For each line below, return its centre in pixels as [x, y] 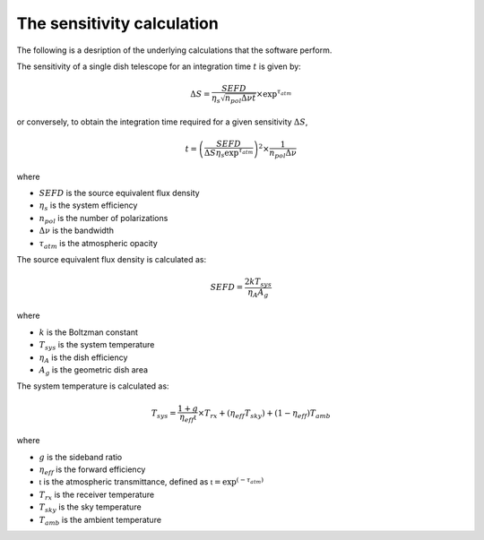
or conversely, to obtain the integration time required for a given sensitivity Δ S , [162, 122]
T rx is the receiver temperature [97, 495]
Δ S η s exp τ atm [229, 153]
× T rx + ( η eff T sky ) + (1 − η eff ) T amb [264, 414]
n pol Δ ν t [240, 99]
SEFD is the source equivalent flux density [120, 193]
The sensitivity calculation [117, 23]
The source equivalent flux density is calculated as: [111, 259]
